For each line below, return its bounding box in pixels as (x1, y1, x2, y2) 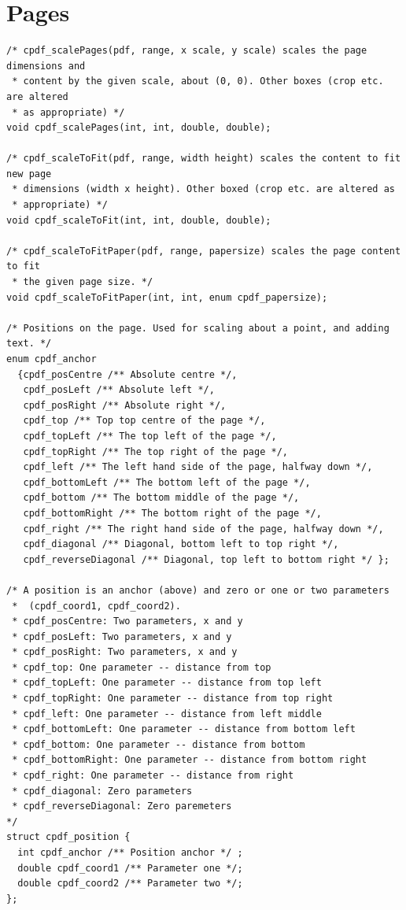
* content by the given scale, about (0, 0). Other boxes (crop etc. (12, 76, 384, 87)
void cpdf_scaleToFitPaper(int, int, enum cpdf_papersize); (6, 291, 328, 303)
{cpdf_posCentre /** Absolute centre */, (17, 368, 238, 380)
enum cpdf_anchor (6, 353, 97, 364)
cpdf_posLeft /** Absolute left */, (23, 384, 215, 396)
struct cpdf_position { (6, 831, 131, 843)
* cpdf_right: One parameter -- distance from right (12, 770, 294, 782)
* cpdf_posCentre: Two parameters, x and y (12, 616, 243, 627)
